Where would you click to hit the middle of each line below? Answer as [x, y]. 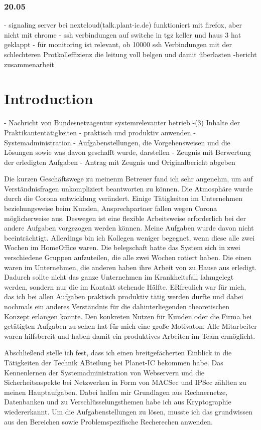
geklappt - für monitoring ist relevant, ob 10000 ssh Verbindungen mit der [118, 44]
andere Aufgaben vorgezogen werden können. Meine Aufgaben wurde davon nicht [129, 228]
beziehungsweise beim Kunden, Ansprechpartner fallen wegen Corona [111, 208]
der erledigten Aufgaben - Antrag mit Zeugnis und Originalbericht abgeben [120, 162]
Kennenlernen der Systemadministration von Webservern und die [104, 372]
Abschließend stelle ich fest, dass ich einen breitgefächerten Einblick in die [118, 353]
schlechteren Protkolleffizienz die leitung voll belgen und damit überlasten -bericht [130, 54]
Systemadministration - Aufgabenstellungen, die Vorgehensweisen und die [117, 142]
